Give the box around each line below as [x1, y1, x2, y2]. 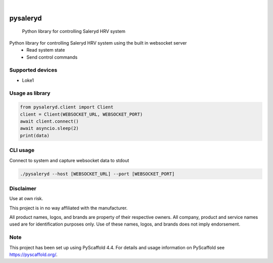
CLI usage [9, 147, 35, 154]
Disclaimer [9, 185, 36, 192]
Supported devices [9, 66, 58, 73]
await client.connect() [20, 119, 79, 124]
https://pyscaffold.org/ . [9, 251, 58, 257]
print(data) [20, 132, 50, 138]
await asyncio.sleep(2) [20, 126, 79, 131]
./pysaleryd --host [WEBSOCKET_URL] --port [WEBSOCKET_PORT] [20, 171, 175, 177]
